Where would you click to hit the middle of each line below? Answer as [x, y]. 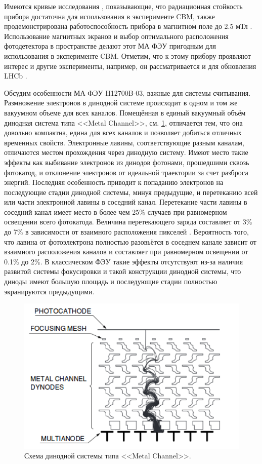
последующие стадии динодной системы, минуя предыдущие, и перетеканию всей [131, 192]
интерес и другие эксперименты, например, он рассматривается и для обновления [130, 66]
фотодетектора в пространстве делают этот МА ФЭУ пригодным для [110, 46]
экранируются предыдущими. [49, 291]
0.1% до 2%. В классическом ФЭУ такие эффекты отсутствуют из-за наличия [124, 261]
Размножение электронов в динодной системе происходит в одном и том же [121, 103]
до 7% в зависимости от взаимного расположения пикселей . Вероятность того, [126, 232]
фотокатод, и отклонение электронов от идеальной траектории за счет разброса [126, 172]
